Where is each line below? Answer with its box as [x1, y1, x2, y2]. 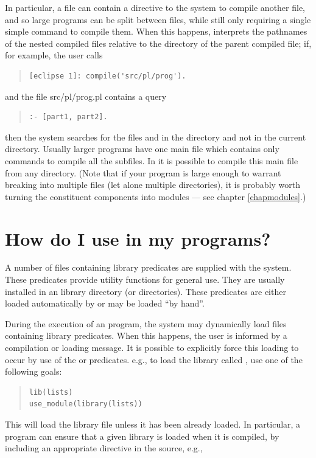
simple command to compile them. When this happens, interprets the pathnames [5, 25, 307, 38]
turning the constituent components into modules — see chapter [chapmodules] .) [5, 190, 306, 203]
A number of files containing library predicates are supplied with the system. [5, 261, 292, 274]
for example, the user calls [5, 49, 103, 61]
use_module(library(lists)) [29, 400, 142, 409]
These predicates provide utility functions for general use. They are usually [5, 273, 285, 286]
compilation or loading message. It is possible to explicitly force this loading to [5, 341, 299, 353]
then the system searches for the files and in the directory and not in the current [5, 130, 306, 143]
